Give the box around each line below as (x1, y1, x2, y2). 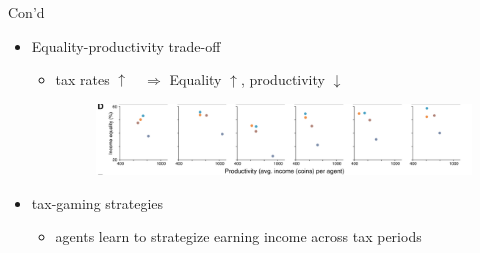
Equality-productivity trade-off (31, 35, 221, 56)
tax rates (55, 69, 110, 90)
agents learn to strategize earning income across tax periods (55, 226, 422, 247)
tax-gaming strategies (31, 192, 164, 213)
